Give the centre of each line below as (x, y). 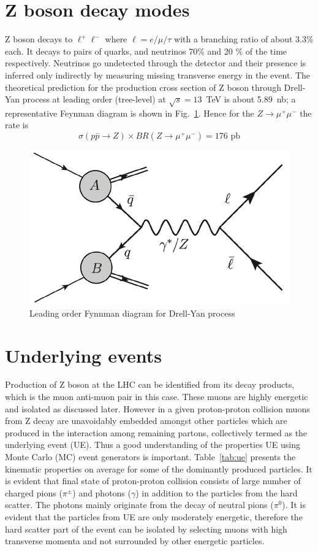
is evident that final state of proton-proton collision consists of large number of (153, 481)
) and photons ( (102, 492)
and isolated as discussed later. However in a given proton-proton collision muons (157, 408)
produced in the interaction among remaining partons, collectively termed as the (156, 432)
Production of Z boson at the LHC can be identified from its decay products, (150, 384)
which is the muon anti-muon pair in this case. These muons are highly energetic (157, 397)
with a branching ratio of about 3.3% (244, 39)
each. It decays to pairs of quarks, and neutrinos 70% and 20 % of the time (146, 51)
